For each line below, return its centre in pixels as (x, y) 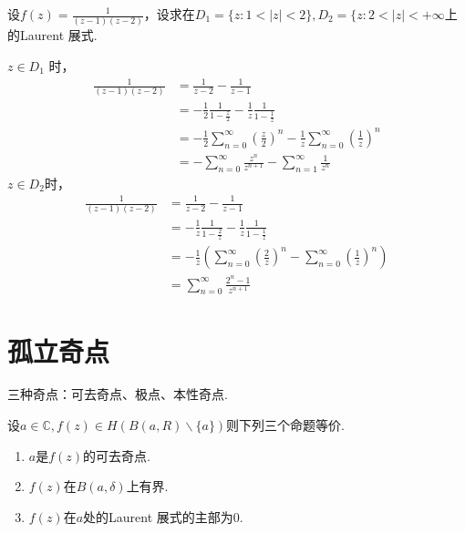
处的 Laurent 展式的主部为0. (163, 516)
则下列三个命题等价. (286, 425)
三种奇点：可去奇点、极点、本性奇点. (118, 394)
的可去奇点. (117, 455)
